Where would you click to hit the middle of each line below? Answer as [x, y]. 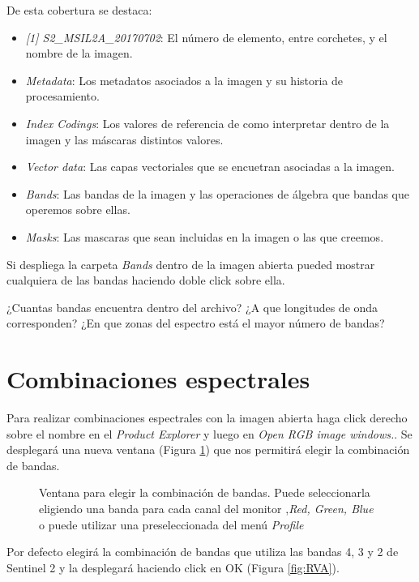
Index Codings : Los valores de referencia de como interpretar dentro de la [207, 123]
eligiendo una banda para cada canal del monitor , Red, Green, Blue [206, 508]
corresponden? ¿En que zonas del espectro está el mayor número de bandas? [196, 323]
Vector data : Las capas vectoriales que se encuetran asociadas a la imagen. [210, 167]
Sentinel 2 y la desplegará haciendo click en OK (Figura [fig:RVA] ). [173, 567]
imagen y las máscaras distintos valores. [124, 139]
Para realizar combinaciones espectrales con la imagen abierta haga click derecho [207, 418]
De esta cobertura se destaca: [79, 10]
